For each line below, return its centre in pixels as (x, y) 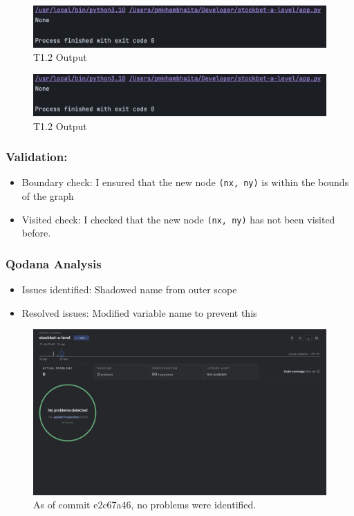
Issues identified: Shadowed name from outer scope (129, 289)
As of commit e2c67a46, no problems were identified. (145, 505)
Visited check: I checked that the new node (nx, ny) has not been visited (178, 219)
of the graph (48, 195)
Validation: (37, 157)
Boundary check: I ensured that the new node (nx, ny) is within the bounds (185, 182)
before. (36, 233)
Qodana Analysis (54, 263)
